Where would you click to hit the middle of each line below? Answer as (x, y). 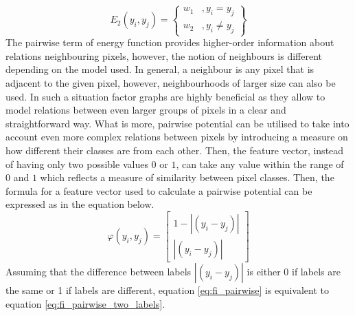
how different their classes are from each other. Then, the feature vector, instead (175, 150)
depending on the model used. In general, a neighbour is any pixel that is (160, 69)
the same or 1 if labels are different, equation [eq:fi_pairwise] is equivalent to (168, 289)
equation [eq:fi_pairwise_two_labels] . (85, 303)
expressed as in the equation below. (80, 204)
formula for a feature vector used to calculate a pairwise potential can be (159, 190)
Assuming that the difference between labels (99, 271)
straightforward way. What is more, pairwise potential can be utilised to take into (177, 123)
